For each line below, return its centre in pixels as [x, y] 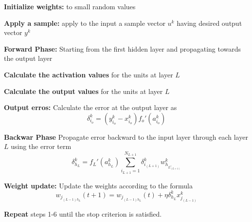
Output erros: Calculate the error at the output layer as [90, 107]
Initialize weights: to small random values [70, 6]
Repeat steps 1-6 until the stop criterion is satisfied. [83, 214]
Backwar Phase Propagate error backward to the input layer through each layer [126, 137]
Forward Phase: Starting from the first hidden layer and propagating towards [123, 48]
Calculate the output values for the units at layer [83, 91]
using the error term [41, 146]
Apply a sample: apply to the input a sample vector [85, 23]
